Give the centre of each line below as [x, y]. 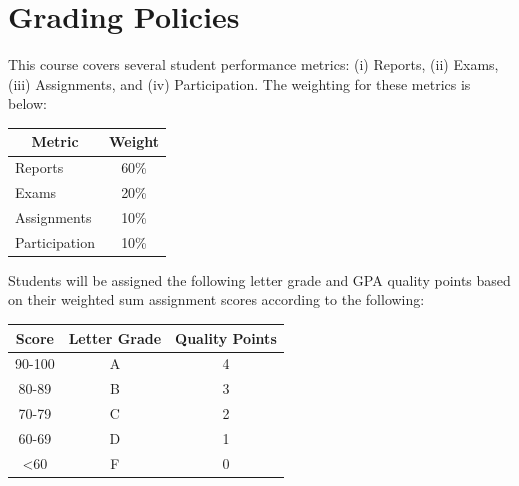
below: [27, 103]
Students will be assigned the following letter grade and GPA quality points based [259, 279]
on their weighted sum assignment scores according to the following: [216, 299]
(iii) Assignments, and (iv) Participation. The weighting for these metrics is [239, 83]
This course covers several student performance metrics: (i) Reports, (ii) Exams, [253, 64]
